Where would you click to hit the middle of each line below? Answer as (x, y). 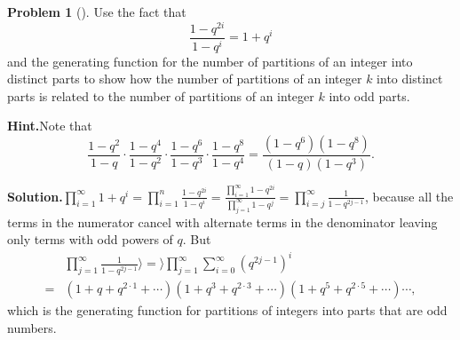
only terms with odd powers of (90, 239)
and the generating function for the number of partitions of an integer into (210, 61)
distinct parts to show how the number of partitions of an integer (185, 79)
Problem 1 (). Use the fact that (97, 12)
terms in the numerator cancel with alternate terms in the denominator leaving (222, 221)
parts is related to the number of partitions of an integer (161, 95)
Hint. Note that (50, 126)
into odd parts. (369, 95)
